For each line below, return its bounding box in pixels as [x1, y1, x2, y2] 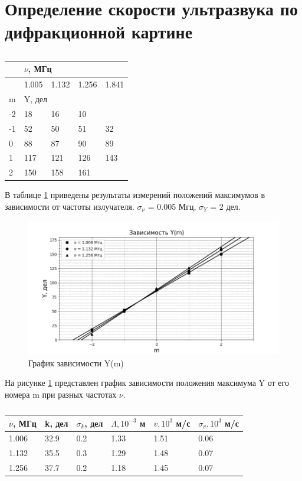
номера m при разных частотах [5, 388, 117, 400]
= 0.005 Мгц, [147, 200, 196, 212]
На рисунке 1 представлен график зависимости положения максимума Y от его [5, 376, 289, 389]
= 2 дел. [210, 200, 241, 212]
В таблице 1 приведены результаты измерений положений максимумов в [5, 188, 265, 201]
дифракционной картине [5, 19, 193, 44]
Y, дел [24, 93, 48, 105]
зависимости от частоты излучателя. [5, 200, 134, 212]
